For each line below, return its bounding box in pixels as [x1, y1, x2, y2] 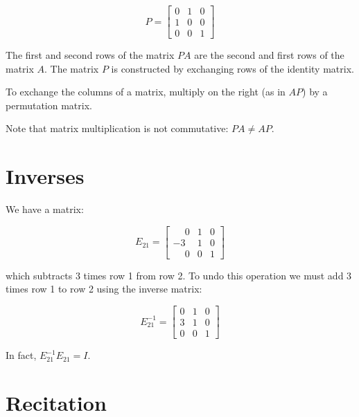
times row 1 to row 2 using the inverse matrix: [6, 281, 202, 296]
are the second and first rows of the [194, 48, 344, 62]
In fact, [6, 348, 37, 362]
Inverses [6, 162, 85, 190]
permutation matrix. [6, 98, 92, 112]
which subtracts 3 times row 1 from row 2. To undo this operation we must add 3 [6, 268, 352, 282]
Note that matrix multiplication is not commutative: [6, 121, 229, 136]
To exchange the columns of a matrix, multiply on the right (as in [6, 84, 286, 99]
